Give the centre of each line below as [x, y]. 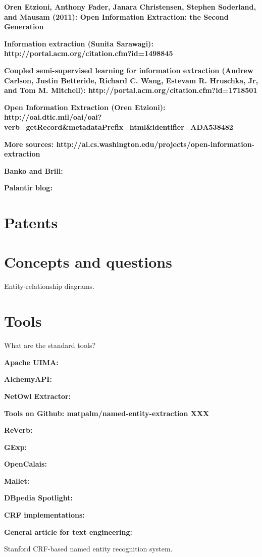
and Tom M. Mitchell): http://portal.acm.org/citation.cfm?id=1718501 [131, 90]
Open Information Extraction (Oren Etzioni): [85, 107]
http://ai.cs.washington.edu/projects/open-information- [155, 144]
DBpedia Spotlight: [39, 498]
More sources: [29, 144]
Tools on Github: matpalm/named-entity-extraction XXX [107, 413]
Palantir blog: [28, 188]
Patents [31, 222]
